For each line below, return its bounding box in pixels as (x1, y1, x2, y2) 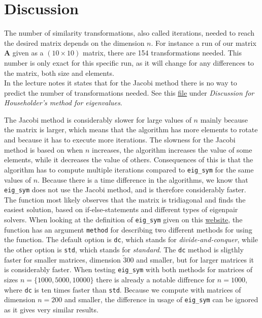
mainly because (200, 114, 248, 125)
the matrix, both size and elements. (4, 67, 114, 78)
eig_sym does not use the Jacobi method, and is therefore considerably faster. (4, 184, 246, 195)
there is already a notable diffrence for (96, 274, 215, 285)
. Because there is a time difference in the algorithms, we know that (38, 174, 248, 185)
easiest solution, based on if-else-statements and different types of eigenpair (4, 204, 238, 215)
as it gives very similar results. (4, 304, 99, 314)
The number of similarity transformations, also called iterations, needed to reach (4, 27, 254, 38)
